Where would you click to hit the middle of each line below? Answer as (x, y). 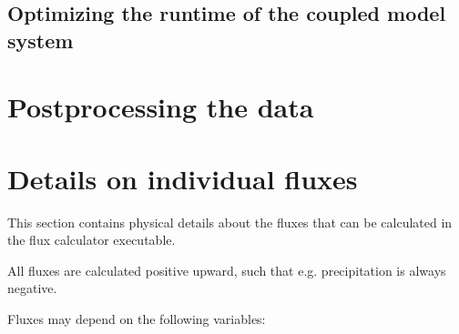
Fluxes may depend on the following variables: (137, 319)
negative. (32, 288)
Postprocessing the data (161, 107)
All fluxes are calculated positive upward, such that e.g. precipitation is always (227, 270)
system (41, 40)
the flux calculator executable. (92, 240)
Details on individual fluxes (183, 178)
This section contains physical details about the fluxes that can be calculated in (230, 222)
